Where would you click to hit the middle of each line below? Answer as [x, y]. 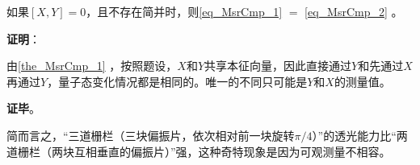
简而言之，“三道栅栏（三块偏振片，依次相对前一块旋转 [151, 135]
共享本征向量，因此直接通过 [278, 66]
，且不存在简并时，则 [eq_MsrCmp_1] [184, 11]
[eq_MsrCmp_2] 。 [354, 11]
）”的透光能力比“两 [360, 135]
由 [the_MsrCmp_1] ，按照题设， [92, 66]
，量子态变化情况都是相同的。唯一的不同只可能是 [177, 81]
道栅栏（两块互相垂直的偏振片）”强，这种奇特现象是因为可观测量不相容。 [199, 151]
